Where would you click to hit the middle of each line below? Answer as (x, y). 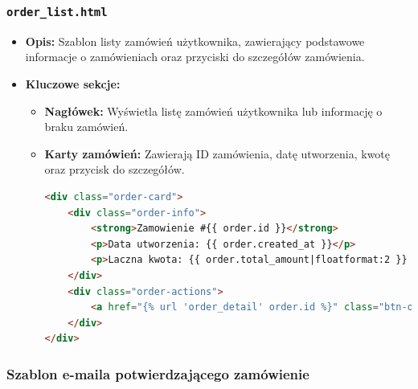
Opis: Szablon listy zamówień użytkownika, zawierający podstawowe (195, 41)
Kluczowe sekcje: (73, 83)
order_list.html (57, 12)
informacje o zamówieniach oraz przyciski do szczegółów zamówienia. (195, 57)
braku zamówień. (86, 127)
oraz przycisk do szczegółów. (115, 169)
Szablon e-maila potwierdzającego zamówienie (158, 373)
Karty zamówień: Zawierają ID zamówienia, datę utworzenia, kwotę (217, 153)
